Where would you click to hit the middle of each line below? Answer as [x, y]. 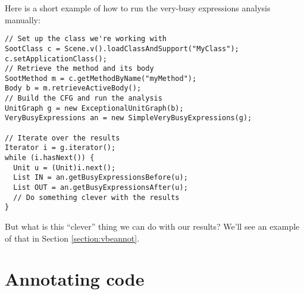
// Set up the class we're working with [86, 39]
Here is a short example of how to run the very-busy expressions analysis [138, 8]
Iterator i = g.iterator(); [60, 148]
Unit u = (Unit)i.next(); [65, 168]
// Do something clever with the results [96, 197]
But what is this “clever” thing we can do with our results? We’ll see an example [152, 226]
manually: [23, 19]
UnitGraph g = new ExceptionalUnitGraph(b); [94, 108]
